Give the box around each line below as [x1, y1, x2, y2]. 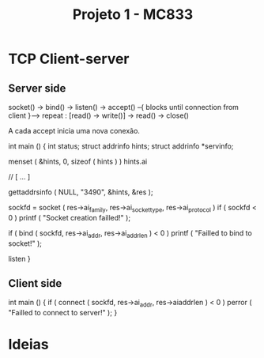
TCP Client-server [8, 50, 130, 68]
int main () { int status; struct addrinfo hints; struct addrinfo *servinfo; [8, 141, 234, 151]
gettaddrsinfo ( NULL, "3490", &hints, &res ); [8, 187, 153, 197]
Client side [8, 277, 62, 290]
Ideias [8, 336, 49, 353]
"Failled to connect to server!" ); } [8, 308, 118, 318]
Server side [8, 81, 66, 95]
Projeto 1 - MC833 [72, 6, 194, 24]
